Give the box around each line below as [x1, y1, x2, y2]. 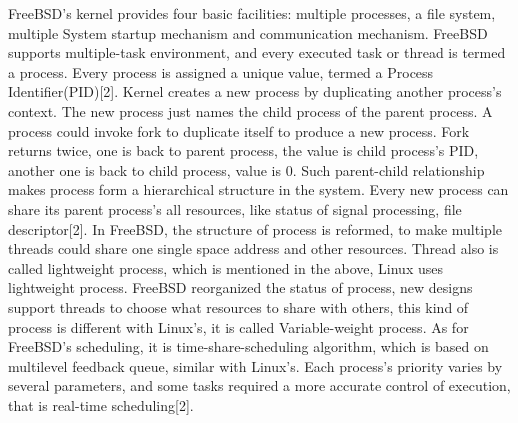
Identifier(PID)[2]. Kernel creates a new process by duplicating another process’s [8, 81, 502, 102]
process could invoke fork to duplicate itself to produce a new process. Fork [8, 120, 470, 141]
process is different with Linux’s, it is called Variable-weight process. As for [8, 316, 469, 337]
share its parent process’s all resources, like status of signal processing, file [8, 198, 462, 219]
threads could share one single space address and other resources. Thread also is [8, 238, 499, 259]
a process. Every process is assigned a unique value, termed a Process [8, 61, 434, 82]
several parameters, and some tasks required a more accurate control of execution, [8, 375, 511, 396]
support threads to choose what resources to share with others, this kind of [8, 296, 469, 317]
